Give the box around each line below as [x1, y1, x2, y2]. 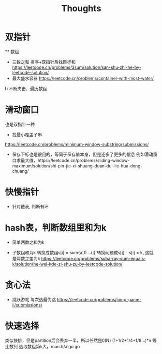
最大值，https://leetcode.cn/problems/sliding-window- [20, 157, 130, 163]
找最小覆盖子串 [12, 131, 42, 137]
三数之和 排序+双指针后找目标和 [12, 59, 76, 64]
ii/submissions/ [12, 302, 43, 308]
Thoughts [61, 3, 102, 14]
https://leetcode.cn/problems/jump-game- [57, 296, 142, 302]
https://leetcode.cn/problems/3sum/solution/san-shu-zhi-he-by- [12, 64, 142, 70]
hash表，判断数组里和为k [5, 223, 107, 233]
